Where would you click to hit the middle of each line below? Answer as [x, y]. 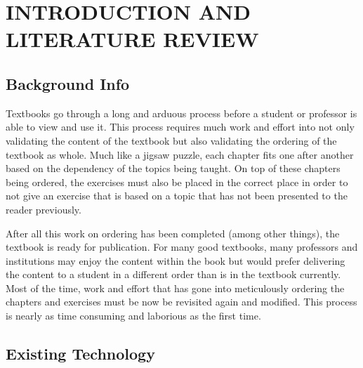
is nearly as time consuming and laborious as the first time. [133, 316]
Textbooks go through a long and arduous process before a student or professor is [181, 113]
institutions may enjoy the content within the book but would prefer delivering [176, 260]
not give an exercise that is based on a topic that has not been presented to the [177, 196]
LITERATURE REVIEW [132, 39]
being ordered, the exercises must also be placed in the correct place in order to [177, 182]
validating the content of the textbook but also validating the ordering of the [171, 140]
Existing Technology [80, 354]
